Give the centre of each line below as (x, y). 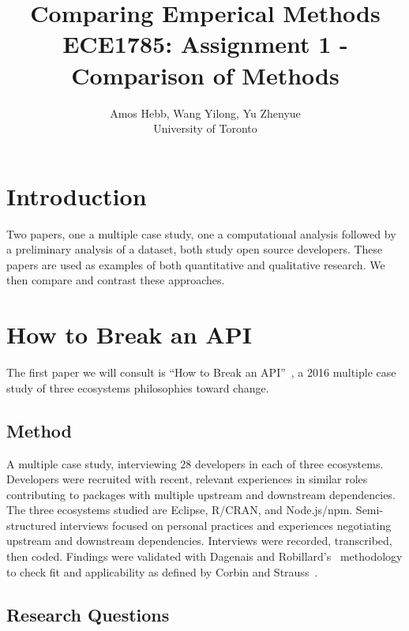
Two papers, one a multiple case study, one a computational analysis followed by (201, 233)
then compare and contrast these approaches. (116, 280)
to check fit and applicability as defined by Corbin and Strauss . (162, 571)
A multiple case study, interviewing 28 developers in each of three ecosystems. (195, 463)
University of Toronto (205, 128)
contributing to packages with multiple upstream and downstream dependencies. (201, 494)
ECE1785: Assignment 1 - (205, 44)
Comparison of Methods (205, 75)
